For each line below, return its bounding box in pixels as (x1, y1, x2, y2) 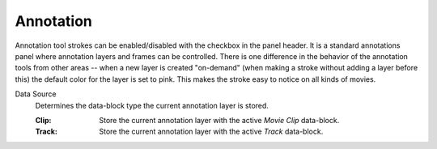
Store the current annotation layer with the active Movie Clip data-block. (99, 115, 340, 125)
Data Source (15, 89, 57, 99)
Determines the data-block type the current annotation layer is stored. (35, 100, 269, 110)
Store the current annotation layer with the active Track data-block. (99, 126, 324, 137)
